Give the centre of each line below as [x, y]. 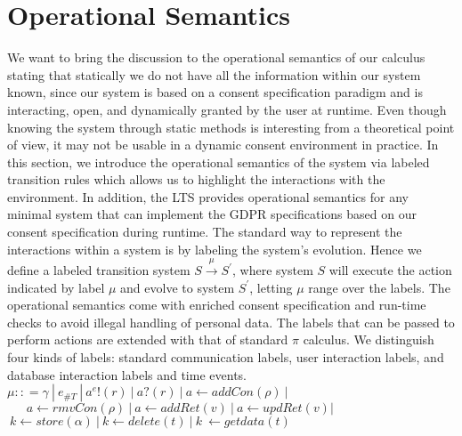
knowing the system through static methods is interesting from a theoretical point [231, 127]
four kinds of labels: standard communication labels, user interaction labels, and [226, 357]
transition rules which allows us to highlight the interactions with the [196, 179]
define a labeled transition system [99, 270]
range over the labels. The [379, 287]
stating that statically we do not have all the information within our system [214, 74]
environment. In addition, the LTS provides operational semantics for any [208, 196]
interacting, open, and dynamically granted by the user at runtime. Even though [227, 109]
